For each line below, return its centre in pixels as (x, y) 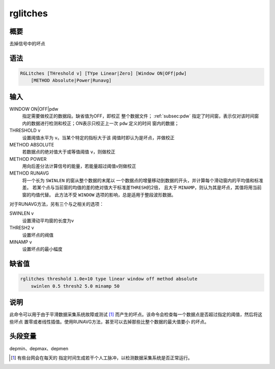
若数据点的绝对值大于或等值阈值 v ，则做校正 (69, 152)
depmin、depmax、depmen (39, 348)
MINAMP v (21, 242)
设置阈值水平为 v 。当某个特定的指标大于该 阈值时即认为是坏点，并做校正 (99, 137)
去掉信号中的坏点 (27, 44)
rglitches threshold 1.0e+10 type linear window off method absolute (109, 279)
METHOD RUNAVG (29, 173)
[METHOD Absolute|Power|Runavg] (71, 81)
